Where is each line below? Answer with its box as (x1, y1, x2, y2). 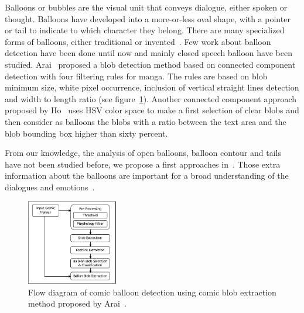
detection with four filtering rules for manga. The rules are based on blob (5, 69, 268, 82)
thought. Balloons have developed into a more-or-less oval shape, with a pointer (5, 12, 291, 25)
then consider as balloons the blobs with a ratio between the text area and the (5, 115, 286, 127)
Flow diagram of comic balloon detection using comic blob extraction (28, 286, 276, 298)
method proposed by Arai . (28, 297, 127, 309)
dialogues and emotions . (5, 180, 95, 193)
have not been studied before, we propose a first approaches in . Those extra (5, 158, 281, 170)
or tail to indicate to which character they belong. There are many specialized (5, 24, 285, 36)
